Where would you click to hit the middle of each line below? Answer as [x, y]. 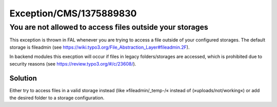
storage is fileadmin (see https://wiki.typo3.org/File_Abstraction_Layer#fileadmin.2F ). [100, 47]
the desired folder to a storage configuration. [57, 98]
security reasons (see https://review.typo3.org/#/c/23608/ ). [73, 63]
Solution [23, 79]
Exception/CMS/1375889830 [73, 13]
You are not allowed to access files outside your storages [109, 27]
